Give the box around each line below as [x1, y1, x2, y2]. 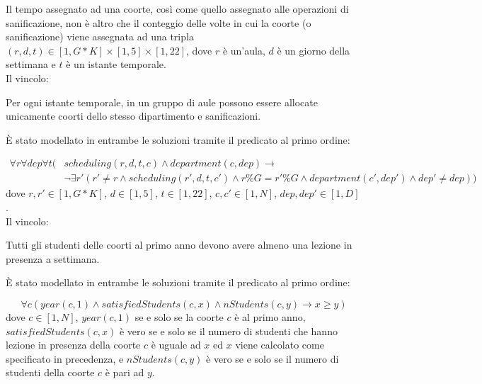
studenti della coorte [6, 365, 95, 380]
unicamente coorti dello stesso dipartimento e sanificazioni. [6, 108, 261, 123]
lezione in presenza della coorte [6, 337, 141, 352]
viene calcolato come [235, 337, 324, 352]
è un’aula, [222, 43, 265, 57]
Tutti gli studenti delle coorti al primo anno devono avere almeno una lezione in [6, 237, 352, 252]
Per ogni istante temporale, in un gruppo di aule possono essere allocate [6, 94, 318, 109]
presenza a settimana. [6, 251, 100, 266]
